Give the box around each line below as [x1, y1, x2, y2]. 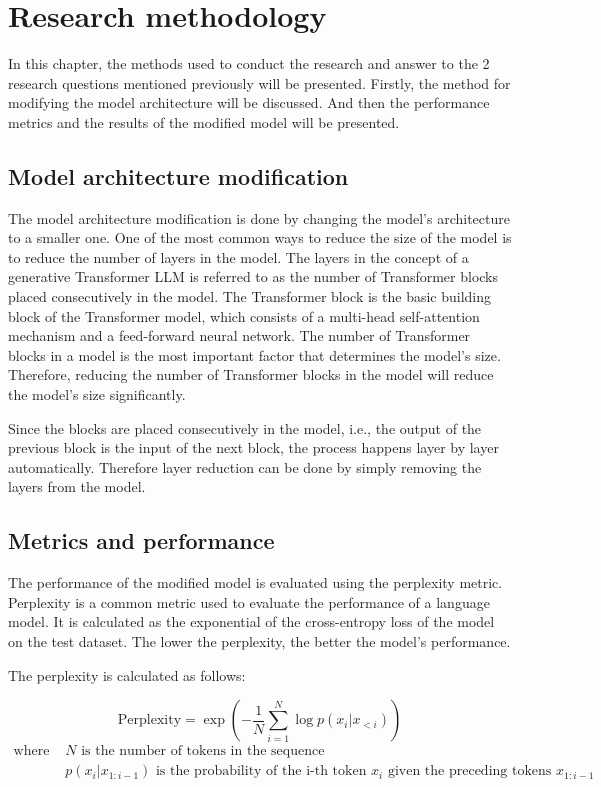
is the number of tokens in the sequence [81, 744, 325, 759]
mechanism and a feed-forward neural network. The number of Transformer [8, 325, 471, 346]
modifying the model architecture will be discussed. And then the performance [8, 92, 490, 113]
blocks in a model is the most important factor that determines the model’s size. [8, 344, 501, 365]
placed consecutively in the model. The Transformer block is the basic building [8, 286, 492, 307]
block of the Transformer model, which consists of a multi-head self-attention [8, 305, 480, 326]
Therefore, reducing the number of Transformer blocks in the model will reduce [8, 364, 494, 385]
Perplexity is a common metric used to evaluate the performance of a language [8, 591, 490, 612]
